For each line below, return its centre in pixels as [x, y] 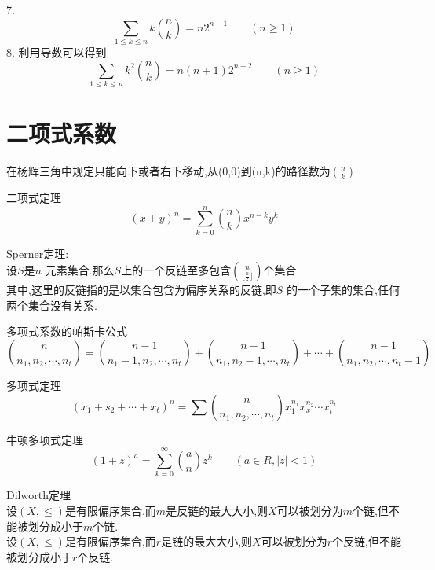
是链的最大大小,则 [207, 541]
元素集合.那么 [80, 270]
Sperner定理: [38, 253]
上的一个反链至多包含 [176, 270]
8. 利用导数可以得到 [57, 51]
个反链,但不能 [367, 541]
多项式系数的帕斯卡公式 [67, 331]
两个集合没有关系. [52, 305]
